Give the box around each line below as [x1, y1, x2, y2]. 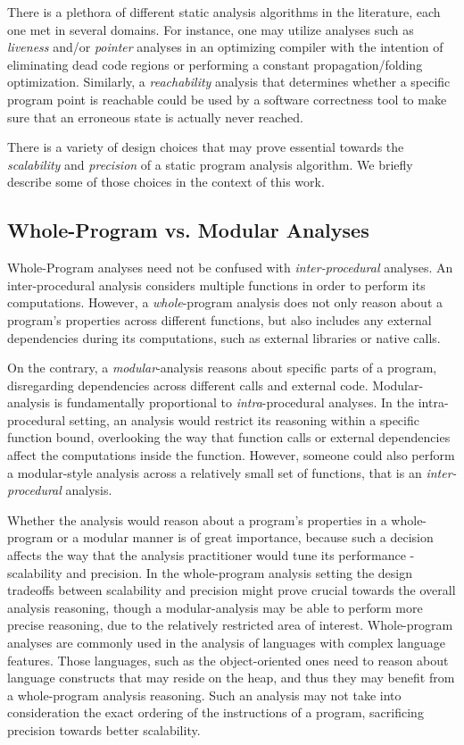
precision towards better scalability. [7, 720, 201, 739]
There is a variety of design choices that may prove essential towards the [7, 138, 404, 156]
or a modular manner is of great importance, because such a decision [57, 528, 434, 547]
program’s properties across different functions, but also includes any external [7, 310, 432, 329]
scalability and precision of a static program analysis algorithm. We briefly [7, 155, 413, 173]
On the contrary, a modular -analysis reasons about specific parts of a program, [7, 358, 437, 377]
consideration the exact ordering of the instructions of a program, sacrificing [7, 703, 424, 722]
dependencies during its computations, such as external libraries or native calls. [7, 328, 441, 347]
